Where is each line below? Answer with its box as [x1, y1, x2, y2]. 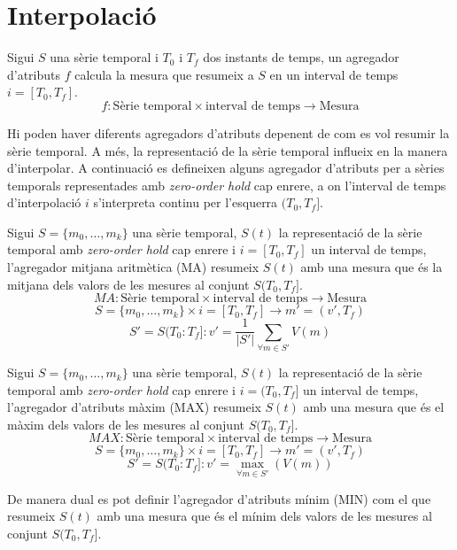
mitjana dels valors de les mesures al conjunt [7, 275, 250, 293]
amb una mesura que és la [300, 258, 443, 276]
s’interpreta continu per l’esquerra [93, 193, 278, 212]
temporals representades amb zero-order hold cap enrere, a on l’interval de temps [7, 175, 446, 194]
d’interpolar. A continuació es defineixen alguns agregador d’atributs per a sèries [7, 159, 445, 177]
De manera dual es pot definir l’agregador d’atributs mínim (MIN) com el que [7, 489, 431, 507]
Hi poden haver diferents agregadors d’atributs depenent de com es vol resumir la [7, 123, 450, 142]
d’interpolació [7, 193, 81, 212]
